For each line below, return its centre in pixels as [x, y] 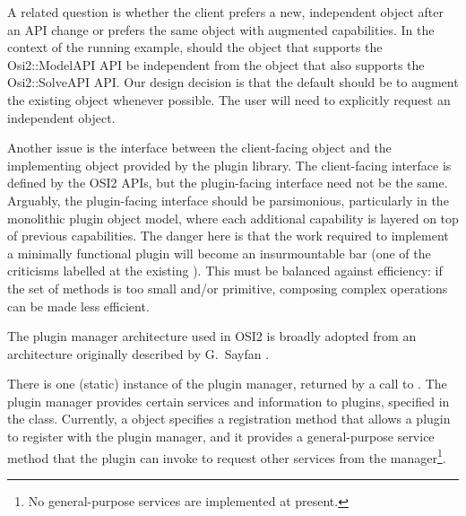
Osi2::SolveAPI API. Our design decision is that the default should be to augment [233, 82]
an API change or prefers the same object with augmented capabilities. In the [221, 29]
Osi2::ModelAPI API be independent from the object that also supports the [216, 64]
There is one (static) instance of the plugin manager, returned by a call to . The [227, 384]
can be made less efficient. [78, 306]
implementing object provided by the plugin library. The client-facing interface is [229, 165]
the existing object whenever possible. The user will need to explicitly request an [229, 99]
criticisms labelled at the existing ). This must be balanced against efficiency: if [225, 271]
